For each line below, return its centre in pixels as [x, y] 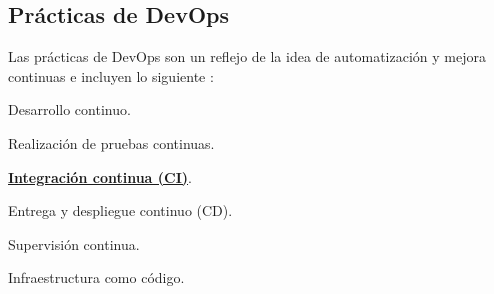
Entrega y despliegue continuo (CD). [120, 210]
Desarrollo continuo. [69, 109]
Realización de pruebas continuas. [111, 142]
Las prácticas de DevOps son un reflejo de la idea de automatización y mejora [247, 56]
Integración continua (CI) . [100, 176]
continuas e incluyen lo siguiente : [111, 75]
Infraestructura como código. [96, 277]
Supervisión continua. [74, 243]
